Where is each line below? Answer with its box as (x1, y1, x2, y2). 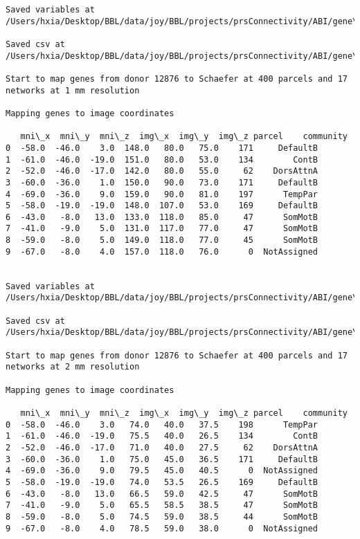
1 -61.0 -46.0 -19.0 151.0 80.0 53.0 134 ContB (6, 154, 318, 165)
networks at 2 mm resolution (6, 362, 140, 372)
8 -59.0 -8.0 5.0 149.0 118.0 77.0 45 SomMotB (6, 235, 318, 246)
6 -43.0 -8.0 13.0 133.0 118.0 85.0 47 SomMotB (6, 212, 318, 222)
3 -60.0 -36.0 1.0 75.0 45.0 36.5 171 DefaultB (6, 454, 318, 464)
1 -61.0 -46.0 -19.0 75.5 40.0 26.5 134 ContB (6, 431, 318, 441)
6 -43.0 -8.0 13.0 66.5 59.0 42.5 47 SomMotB (6, 488, 318, 499)
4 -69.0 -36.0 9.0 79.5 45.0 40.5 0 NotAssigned (6, 466, 318, 476)
